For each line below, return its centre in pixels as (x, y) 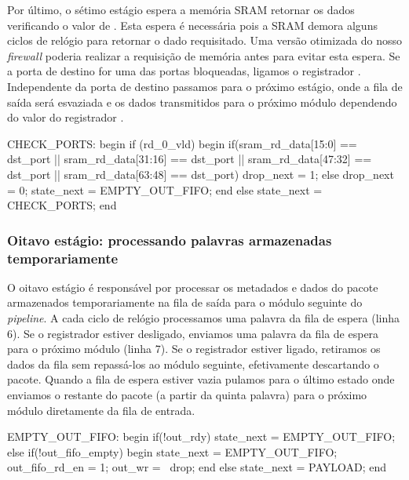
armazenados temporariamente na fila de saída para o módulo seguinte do (185, 302)
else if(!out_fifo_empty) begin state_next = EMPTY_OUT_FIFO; (172, 451)
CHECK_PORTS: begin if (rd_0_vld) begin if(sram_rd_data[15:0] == (182, 143)
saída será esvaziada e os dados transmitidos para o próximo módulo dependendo (202, 102)
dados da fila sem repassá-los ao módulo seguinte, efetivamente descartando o (193, 364)
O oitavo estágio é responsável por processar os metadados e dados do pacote (193, 287)
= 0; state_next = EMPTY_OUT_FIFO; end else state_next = (165, 189)
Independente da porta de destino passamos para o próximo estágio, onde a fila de (205, 86)
